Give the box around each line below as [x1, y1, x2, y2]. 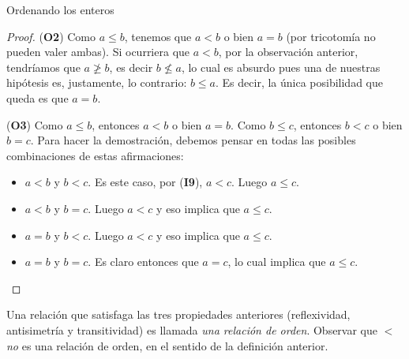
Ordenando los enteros [6, 2, 114, 17]
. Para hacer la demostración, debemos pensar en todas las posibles [30, 132, 356, 148]
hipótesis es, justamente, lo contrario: [6, 74, 187, 91]
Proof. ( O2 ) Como [6, 28, 96, 44]
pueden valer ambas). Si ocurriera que [6, 43, 190, 60]
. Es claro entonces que [88, 253, 199, 270]
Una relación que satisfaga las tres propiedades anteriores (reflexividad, [6, 306, 351, 323]
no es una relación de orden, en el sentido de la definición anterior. [6, 337, 328, 353]
